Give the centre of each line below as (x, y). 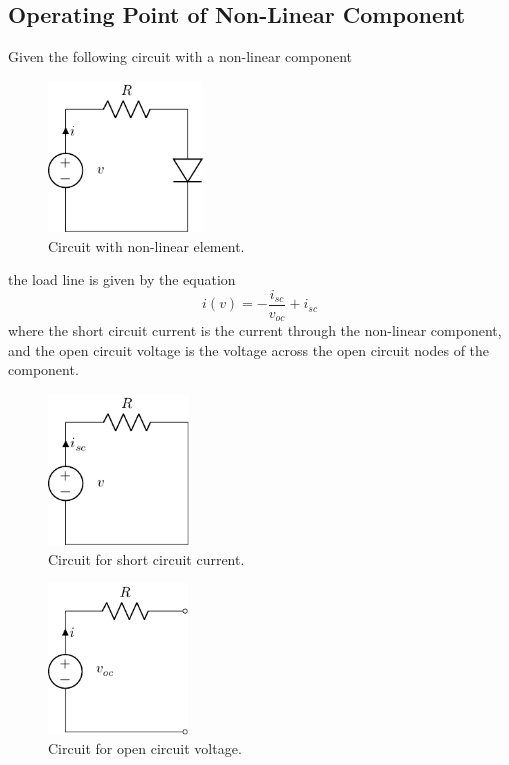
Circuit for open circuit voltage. (145, 748)
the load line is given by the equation (122, 279)
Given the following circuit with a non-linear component (180, 56)
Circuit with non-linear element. (146, 245)
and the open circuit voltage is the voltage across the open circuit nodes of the (249, 349)
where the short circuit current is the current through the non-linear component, (255, 330)
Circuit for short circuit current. (146, 558)
